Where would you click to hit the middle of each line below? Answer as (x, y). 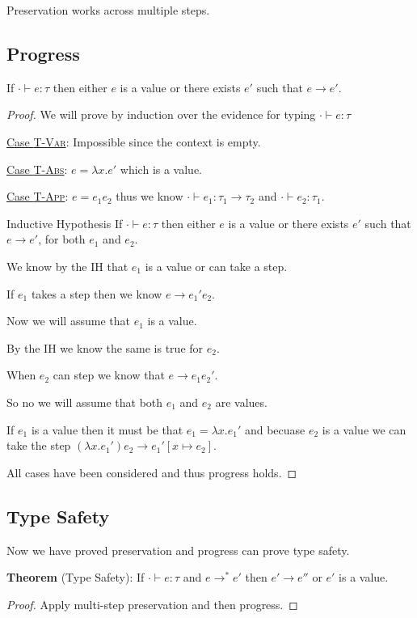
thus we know (150, 196)
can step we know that (109, 375)
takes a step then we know (97, 293)
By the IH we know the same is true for (105, 347)
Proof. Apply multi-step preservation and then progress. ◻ (152, 604)
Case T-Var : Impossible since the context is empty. (134, 141)
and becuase (275, 429)
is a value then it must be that (107, 429)
